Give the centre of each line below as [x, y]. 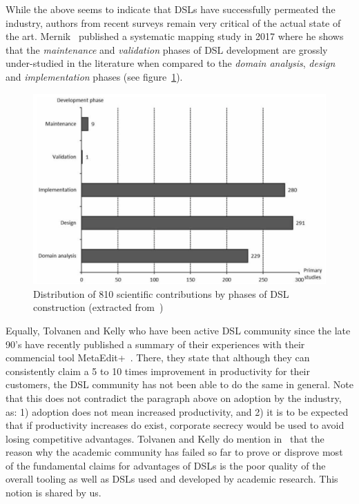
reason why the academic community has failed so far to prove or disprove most [174, 452]
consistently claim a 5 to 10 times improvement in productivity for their [158, 371]
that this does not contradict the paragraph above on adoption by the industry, [174, 397]
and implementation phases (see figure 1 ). [94, 76]
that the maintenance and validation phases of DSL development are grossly [167, 49]
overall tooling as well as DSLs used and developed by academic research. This [172, 479]
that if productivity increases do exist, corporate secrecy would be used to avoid [175, 425]
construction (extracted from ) [98, 307]
